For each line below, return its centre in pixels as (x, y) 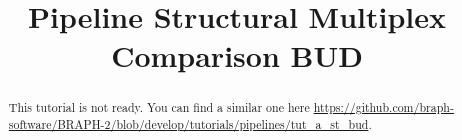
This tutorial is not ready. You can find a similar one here (159, 107)
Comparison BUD (237, 55)
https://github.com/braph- (383, 107)
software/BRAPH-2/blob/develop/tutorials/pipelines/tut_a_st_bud (188, 124)
